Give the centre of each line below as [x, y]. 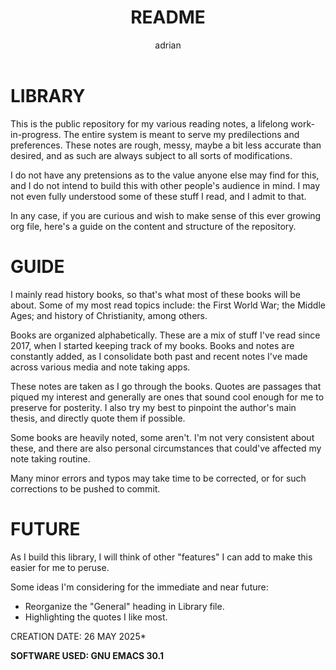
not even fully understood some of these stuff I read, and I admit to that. [158, 196]
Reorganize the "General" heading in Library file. [124, 606]
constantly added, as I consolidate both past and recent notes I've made [159, 356]
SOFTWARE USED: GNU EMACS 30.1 [87, 655]
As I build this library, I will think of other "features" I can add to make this [161, 557]
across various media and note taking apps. [100, 367]
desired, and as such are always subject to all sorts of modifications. [151, 155]
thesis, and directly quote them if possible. [98, 418]
